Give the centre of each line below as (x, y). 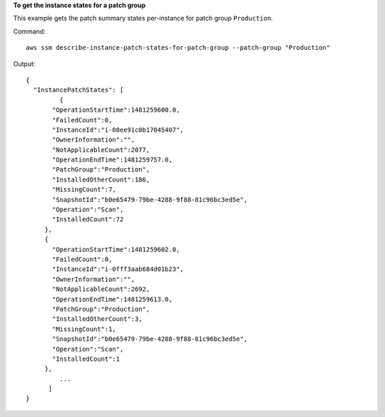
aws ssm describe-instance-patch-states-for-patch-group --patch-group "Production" (178, 48)
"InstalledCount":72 (88, 220)
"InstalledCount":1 (86, 359)
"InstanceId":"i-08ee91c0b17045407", (118, 130)
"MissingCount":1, (84, 329)
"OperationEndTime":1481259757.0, (112, 160)
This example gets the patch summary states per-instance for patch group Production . (143, 19)
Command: (29, 31)
